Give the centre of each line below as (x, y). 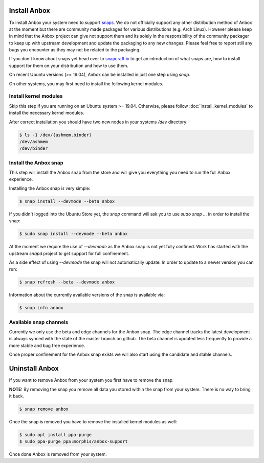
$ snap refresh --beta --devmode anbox (67, 282)
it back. (17, 396)
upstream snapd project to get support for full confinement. (69, 253)
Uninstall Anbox (34, 369)
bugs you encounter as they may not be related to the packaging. (75, 50)
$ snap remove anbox (44, 409)
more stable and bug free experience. (47, 346)
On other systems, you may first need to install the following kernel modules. (86, 84)
